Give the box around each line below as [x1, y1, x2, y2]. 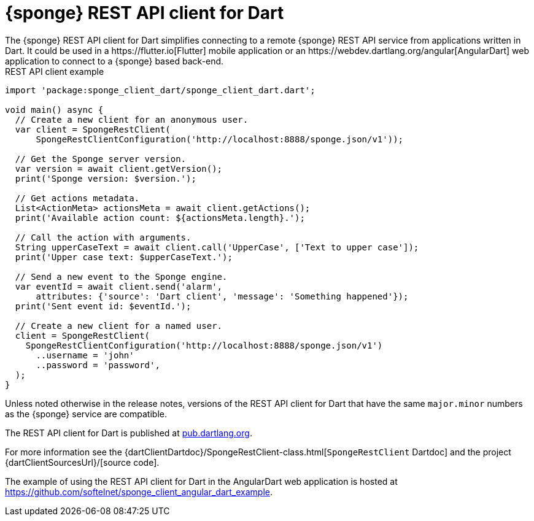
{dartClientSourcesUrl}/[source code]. [5, 457, 160, 468]
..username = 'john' [36, 350, 134, 360]
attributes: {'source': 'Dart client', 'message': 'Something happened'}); [36, 291, 409, 301]
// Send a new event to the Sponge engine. [15, 271, 228, 282]
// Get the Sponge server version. [15, 153, 187, 164]
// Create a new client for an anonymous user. [15, 114, 249, 125]
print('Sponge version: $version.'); [15, 173, 196, 183]
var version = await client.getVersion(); [15, 163, 223, 174]
